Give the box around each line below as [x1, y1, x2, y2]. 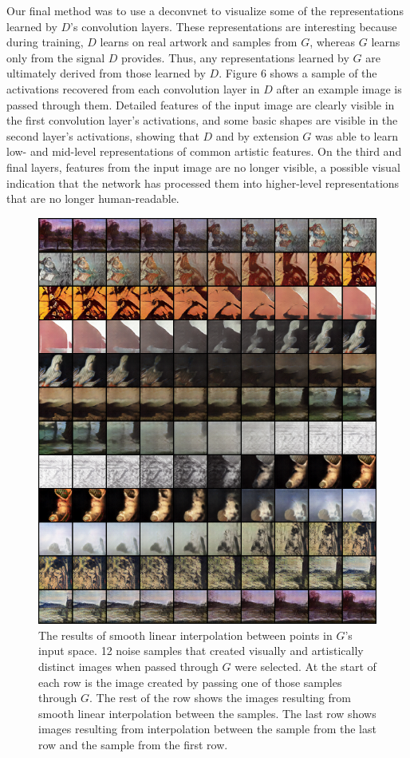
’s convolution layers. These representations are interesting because [70, 18, 397, 34]
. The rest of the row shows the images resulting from [89, 689, 351, 706]
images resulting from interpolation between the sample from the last [38, 720, 376, 737]
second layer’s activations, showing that [6, 127, 199, 144]
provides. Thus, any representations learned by [120, 49, 349, 65]
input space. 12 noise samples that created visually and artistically [38, 642, 364, 659]
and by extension [215, 127, 299, 144]
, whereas [309, 34, 356, 50]
